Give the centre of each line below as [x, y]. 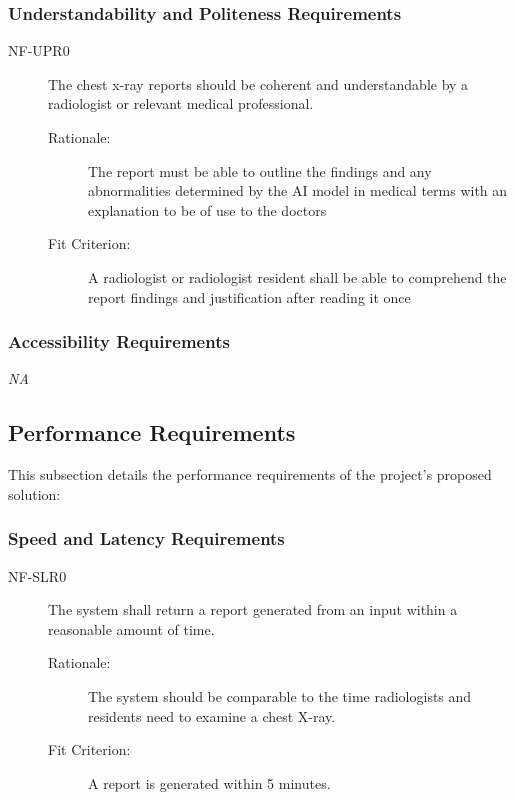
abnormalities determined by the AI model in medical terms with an [298, 190]
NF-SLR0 [37, 575]
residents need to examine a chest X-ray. [212, 715]
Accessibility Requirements [119, 341]
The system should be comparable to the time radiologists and [280, 695]
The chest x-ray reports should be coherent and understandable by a [258, 83]
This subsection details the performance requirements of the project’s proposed [250, 474]
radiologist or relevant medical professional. [181, 103]
